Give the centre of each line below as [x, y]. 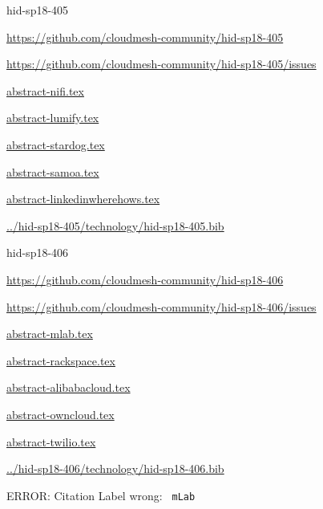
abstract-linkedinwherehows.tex [83, 199]
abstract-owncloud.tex [61, 414]
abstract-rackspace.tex [61, 360]
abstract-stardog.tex [56, 144]
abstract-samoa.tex [53, 171]
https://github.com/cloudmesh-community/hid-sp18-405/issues [161, 64]
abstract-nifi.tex [45, 90]
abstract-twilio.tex [51, 441]
